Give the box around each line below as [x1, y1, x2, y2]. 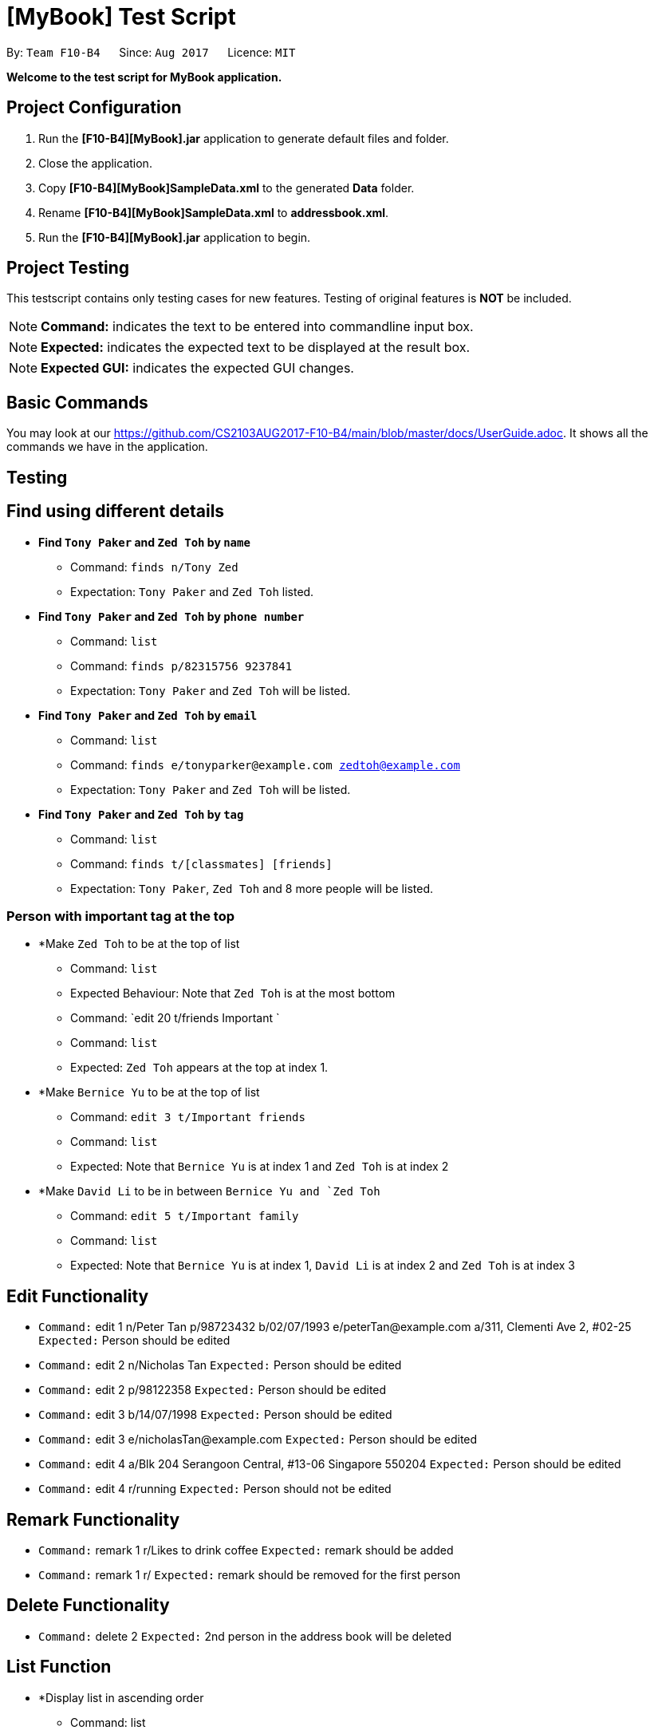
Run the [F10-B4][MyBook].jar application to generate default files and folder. [38, 131, 449, 145]
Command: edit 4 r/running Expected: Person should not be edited [38, 1482, 392, 1496]
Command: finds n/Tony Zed [70, 559, 238, 574]
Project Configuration [6, 97, 182, 118]
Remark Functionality [6, 1509, 180, 1530]
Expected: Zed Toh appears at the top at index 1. [70, 1061, 329, 1075]
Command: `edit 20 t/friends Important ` [70, 1011, 280, 1025]
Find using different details [6, 501, 225, 522]
